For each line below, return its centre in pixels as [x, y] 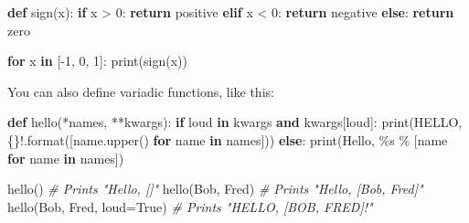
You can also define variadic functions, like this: [141, 91]
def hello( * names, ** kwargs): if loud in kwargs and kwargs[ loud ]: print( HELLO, [235, 122]
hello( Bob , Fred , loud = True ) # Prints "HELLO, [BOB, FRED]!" [190, 206]
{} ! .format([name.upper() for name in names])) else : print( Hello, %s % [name [228, 139]
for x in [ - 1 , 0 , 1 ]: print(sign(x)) [97, 61]
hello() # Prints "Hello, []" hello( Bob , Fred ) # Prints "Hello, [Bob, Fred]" [215, 189]
